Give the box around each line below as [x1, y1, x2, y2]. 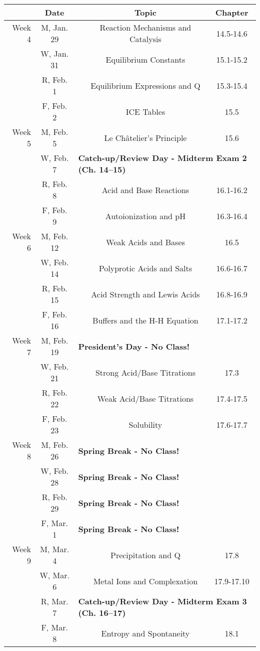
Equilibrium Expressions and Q [90, 79, 200, 91]
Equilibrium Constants [105, 53, 185, 65]
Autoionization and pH [105, 210, 186, 222]
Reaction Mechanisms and [99, 22, 191, 33]
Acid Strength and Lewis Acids [91, 288, 200, 300]
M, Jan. [41, 22, 68, 33]
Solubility [128, 418, 162, 430]
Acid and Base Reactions [101, 184, 189, 196]
